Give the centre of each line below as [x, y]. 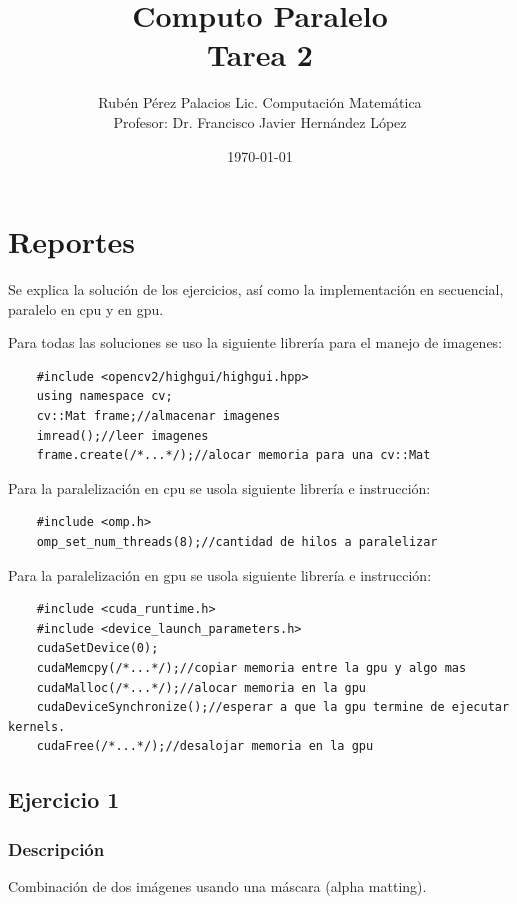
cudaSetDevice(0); [97, 648]
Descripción [56, 848]
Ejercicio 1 [64, 799]
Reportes [72, 241]
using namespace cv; [104, 396]
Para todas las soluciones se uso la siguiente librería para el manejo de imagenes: [255, 342]
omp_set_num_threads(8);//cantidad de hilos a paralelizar [237, 541]
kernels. [37, 726]
